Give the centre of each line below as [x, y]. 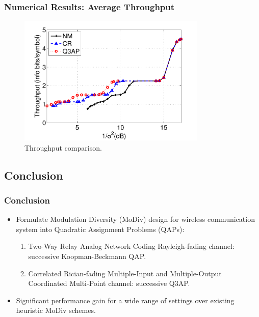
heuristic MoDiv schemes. [56, 310]
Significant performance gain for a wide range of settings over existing [125, 300]
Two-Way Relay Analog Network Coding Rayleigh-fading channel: [131, 246]
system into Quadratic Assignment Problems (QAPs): [100, 229]
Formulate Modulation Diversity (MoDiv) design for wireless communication [135, 219]
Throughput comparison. [63, 147]
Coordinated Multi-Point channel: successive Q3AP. [109, 283]
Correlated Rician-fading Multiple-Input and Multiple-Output [125, 273]
